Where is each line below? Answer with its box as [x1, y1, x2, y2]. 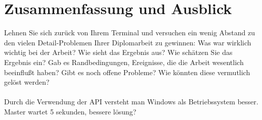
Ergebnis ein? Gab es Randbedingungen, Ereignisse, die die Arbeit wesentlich [4, 56, 244, 67]
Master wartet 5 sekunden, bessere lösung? [4, 106, 137, 116]
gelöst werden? [4, 77, 50, 87]
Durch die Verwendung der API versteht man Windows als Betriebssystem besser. [4, 96, 258, 107]
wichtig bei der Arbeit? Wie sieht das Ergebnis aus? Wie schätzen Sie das [4, 47, 233, 57]
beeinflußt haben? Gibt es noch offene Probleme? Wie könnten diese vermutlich [4, 67, 250, 77]
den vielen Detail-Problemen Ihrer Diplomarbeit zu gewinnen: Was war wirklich [4, 37, 251, 47]
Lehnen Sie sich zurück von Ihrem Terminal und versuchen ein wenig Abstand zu [4, 27, 255, 38]
